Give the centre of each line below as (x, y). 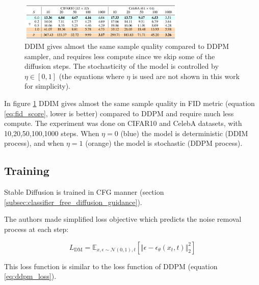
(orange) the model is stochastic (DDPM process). (164, 143)
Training (27, 171)
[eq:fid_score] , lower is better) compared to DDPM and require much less (119, 113)
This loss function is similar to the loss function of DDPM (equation (111, 266)
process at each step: (36, 229)
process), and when (34, 143)
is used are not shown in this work (186, 76)
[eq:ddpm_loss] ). (30, 276)
